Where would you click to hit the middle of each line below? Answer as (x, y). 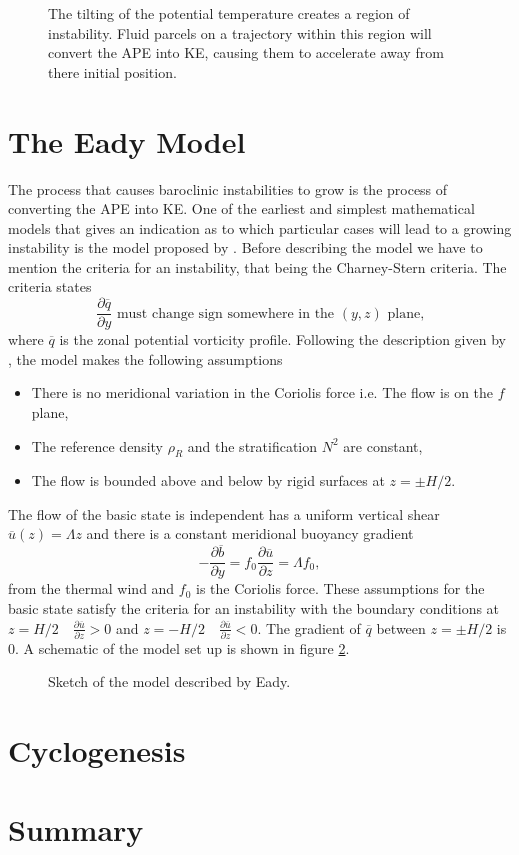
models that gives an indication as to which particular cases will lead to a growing (260, 227)
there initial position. (112, 71)
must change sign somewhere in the (225, 313)
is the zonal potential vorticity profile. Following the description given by (282, 339)
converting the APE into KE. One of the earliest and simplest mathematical (241, 208)
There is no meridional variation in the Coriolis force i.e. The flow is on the (262, 392)
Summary (76, 828)
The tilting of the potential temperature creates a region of (229, 13)
